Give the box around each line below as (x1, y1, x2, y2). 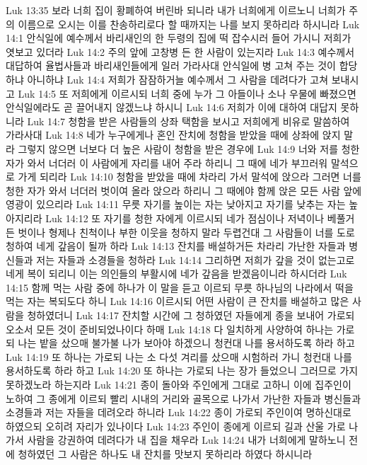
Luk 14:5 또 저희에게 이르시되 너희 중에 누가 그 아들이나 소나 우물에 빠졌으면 (18, 86, 356, 101)
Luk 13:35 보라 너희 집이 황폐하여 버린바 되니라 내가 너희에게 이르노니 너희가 (6, 3, 346, 17)
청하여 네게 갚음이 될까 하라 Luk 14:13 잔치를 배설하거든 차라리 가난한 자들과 (6, 239, 346, 253)
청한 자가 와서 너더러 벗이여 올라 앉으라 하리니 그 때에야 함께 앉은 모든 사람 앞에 (6, 183, 362, 197)
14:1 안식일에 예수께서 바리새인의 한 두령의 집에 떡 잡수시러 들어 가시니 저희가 (6, 30, 351, 45)
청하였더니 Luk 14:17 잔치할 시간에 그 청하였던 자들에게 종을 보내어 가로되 (27, 308, 355, 323)
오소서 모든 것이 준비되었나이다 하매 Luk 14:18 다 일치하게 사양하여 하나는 (6, 321, 334, 336)
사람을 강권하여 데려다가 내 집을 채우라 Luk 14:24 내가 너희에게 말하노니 (27, 432, 346, 447)
